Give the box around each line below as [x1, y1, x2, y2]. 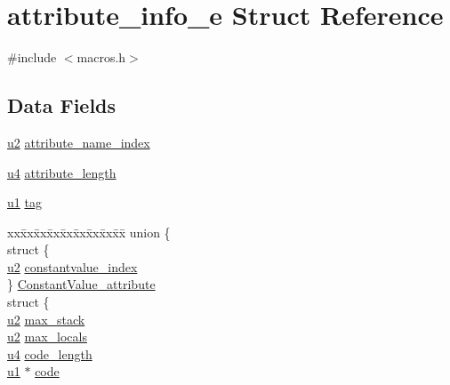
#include [7, 48, 57, 67]
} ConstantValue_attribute [7, 275, 156, 293]
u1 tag [7, 193, 42, 212]
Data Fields [7, 92, 117, 119]
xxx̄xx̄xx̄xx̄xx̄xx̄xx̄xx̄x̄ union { [7, 222, 171, 241]
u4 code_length [7, 344, 92, 363]
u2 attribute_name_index [7, 132, 150, 151]
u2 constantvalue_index [7, 257, 138, 276]
